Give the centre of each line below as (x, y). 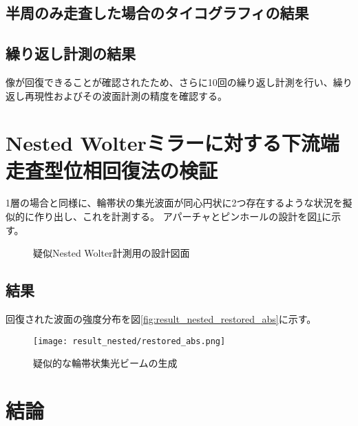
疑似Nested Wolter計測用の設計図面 (112, 253)
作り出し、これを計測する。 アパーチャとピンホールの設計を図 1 (178, 216)
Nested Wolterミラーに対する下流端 (172, 143)
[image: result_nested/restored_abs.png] (129, 341)
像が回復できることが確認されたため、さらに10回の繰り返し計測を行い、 (169, 82)
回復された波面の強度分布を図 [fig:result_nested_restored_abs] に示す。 (161, 319)
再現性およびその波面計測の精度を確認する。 (126, 95)
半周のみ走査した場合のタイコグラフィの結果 (157, 13)
